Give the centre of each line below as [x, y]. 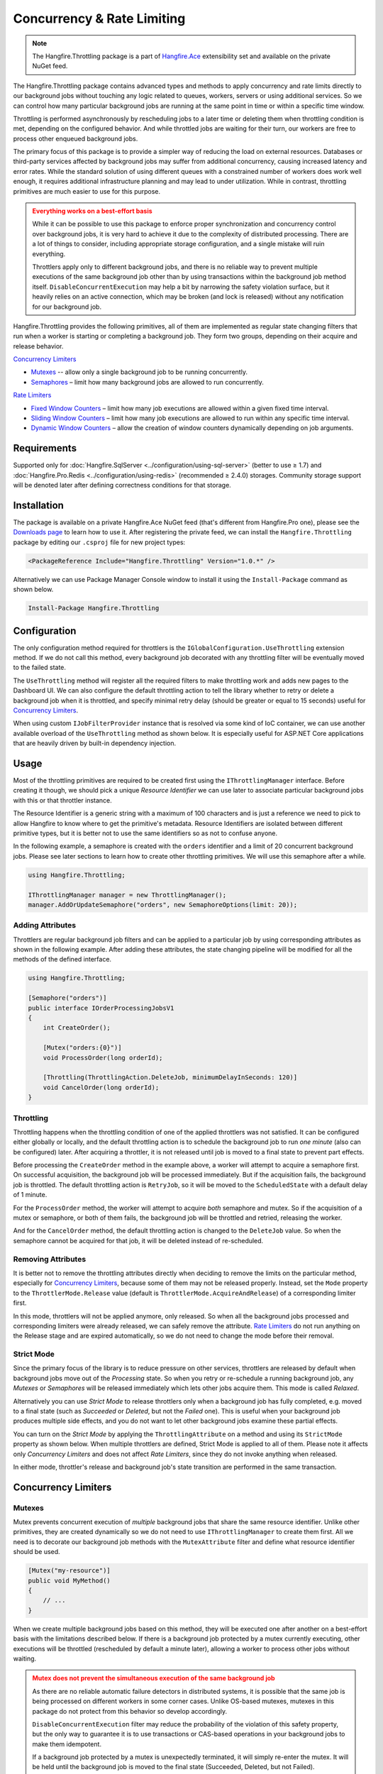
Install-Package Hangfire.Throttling [94, 608]
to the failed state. [40, 668]
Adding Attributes [45, 925]
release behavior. [38, 346]
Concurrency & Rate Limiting [99, 18]
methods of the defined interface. [62, 959]
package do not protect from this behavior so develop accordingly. [130, 1711]
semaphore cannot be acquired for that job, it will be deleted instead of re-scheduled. [138, 1240]
